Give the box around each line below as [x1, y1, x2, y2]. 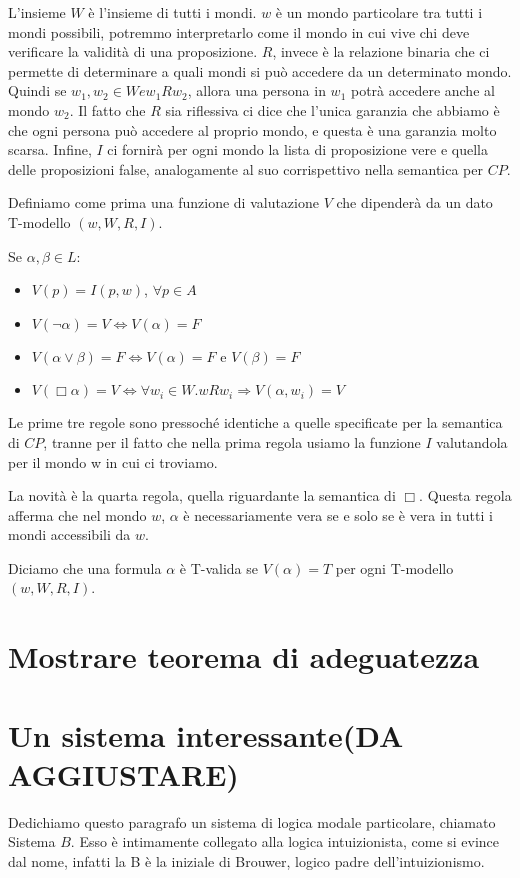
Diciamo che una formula [8, 557, 162, 578]
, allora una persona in [187, 80, 326, 101]
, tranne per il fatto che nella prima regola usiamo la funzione [43, 431, 421, 452]
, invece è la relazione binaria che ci [272, 41, 490, 62]
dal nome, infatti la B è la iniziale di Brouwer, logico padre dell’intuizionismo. [8, 850, 485, 871]
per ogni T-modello [335, 557, 454, 578]
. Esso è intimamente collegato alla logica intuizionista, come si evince [70, 831, 500, 852]
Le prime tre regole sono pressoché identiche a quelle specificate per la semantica [8, 412, 503, 433]
